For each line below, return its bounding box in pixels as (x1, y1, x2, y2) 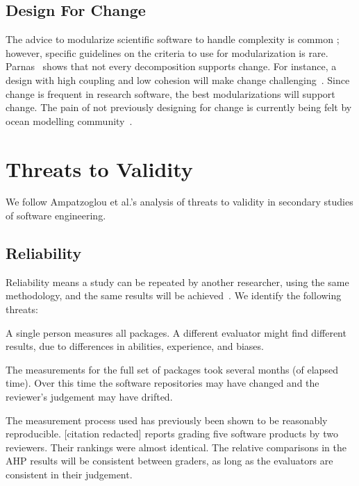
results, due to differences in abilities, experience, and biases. (6, 339, 264, 353)
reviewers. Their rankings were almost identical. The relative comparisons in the (6, 439, 347, 454)
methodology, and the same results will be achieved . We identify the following (6, 288, 342, 303)
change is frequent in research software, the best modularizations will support (6, 86, 335, 101)
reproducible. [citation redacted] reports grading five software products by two (6, 426, 338, 441)
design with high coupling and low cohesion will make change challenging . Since (6, 72, 350, 87)
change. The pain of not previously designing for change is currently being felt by (6, 100, 352, 115)
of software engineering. (6, 208, 106, 223)
